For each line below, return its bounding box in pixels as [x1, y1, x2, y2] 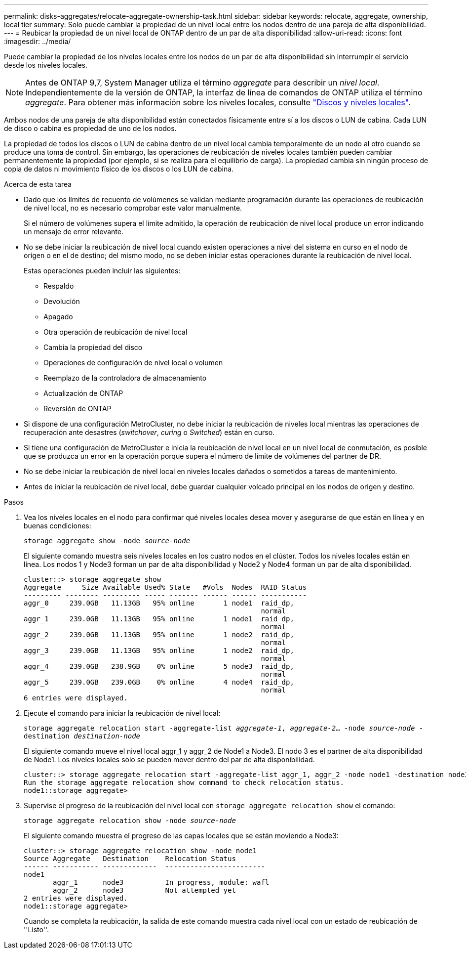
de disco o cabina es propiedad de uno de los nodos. [4, 124, 177, 132]
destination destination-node [24, 732, 141, 740]
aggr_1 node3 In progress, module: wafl [53, 878, 270, 886]
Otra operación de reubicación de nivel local [43, 328, 188, 336]
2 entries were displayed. [24, 894, 128, 902]
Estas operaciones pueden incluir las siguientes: [24, 266, 181, 275]
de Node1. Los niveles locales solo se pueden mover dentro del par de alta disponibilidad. [24, 755, 315, 764]
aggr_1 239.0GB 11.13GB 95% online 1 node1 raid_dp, [24, 615, 294, 623]
